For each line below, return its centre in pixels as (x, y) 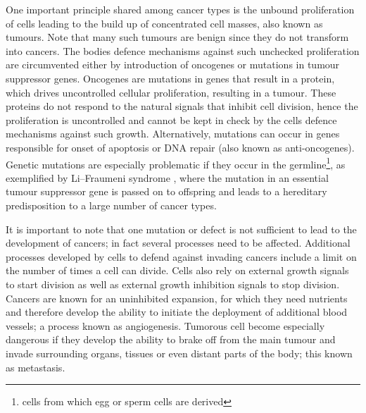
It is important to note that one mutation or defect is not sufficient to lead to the (181, 229)
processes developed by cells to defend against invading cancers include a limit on (181, 256)
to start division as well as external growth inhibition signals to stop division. (173, 284)
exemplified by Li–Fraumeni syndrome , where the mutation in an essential (167, 177)
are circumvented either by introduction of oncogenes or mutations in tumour (173, 64)
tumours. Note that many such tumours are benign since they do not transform (177, 37)
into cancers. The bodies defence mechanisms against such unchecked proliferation (183, 50)
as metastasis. (36, 367)
